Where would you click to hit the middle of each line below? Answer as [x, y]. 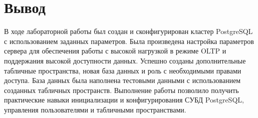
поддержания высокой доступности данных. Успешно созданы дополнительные [125, 60]
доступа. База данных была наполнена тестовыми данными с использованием [122, 80]
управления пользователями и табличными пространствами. [95, 109]
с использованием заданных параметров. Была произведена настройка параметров [129, 41]
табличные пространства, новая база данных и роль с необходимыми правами [123, 70]
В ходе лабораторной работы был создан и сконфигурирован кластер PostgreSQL [128, 31]
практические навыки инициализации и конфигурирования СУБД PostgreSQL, [124, 100]
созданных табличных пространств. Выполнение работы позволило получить [121, 90]
